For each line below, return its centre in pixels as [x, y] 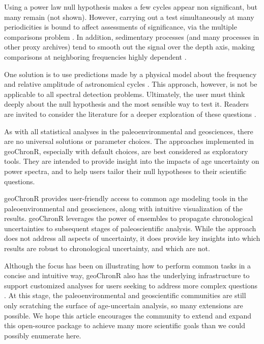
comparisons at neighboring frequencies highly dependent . [95, 56]
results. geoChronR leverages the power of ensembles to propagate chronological [129, 218]
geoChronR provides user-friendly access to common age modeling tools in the [126, 198]
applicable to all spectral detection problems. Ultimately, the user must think [125, 94]
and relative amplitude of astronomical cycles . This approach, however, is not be [131, 84]
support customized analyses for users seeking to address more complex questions [131, 285]
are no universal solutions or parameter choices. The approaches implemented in [129, 141]
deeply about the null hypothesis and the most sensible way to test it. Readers [127, 104]
